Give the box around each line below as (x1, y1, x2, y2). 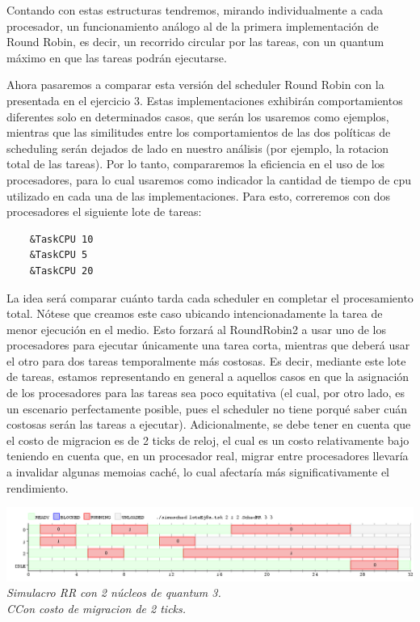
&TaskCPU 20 (29, 264, 94, 277)
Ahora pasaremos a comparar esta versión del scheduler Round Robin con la (6, 76, 384, 93)
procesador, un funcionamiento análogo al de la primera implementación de (6, 17, 379, 34)
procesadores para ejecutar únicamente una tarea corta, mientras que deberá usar (6, 336, 410, 353)
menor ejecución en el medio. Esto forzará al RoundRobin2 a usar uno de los (6, 320, 386, 337)
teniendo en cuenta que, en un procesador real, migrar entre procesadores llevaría (6, 447, 409, 464)
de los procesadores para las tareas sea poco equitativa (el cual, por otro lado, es (6, 384, 405, 401)
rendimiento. (6, 479, 69, 496)
